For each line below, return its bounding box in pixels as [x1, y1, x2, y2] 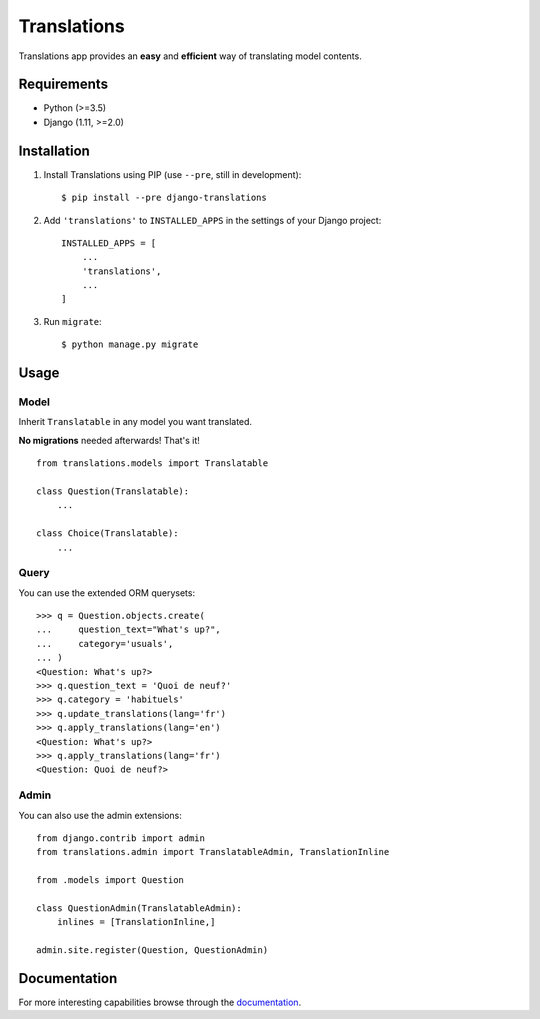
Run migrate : [43, 315, 102, 327]
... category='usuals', [36, 638, 174, 649]
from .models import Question [36, 875, 185, 886]
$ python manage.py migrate [61, 339, 199, 350]
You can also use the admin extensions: [18, 809, 182, 821]
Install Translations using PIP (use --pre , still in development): [43, 168, 302, 180]
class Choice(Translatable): [36, 528, 179, 539]
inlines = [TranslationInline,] [56, 916, 216, 928]
